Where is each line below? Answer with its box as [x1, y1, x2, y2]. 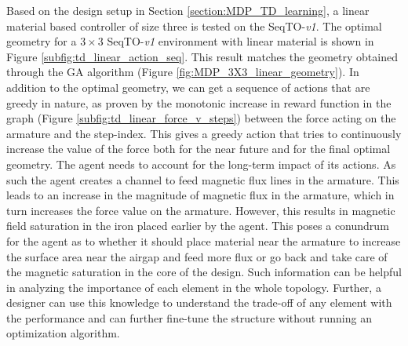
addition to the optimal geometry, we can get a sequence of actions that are [6, 78, 370, 95]
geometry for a [6, 33, 77, 49]
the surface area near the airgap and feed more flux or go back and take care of [6, 248, 388, 264]
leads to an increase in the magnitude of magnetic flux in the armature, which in [6, 187, 395, 203]
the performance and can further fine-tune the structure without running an [6, 309, 372, 326]
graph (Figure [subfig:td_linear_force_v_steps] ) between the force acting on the [6, 110, 396, 126]
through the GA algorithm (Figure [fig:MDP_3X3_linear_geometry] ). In [6, 64, 359, 80]
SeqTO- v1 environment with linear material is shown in [107, 33, 374, 49]
